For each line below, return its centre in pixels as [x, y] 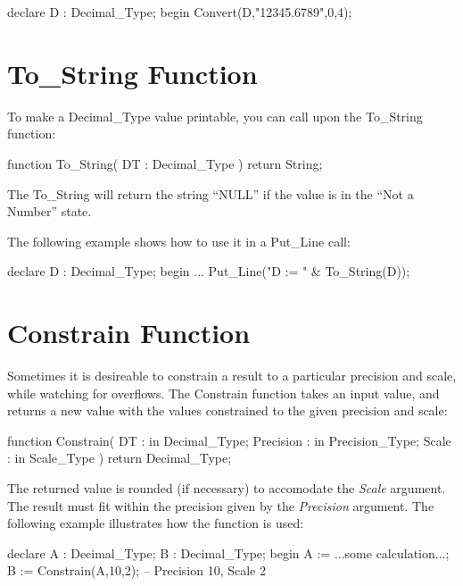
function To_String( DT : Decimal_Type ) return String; [165, 163]
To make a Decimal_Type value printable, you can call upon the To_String [215, 116]
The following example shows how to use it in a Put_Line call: [179, 241]
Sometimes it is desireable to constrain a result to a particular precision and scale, [232, 375]
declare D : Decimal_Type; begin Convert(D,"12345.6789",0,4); [180, 12]
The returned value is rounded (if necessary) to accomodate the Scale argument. [227, 487]
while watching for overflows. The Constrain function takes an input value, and [223, 393]
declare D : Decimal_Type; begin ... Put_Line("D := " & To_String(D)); [209, 271]
